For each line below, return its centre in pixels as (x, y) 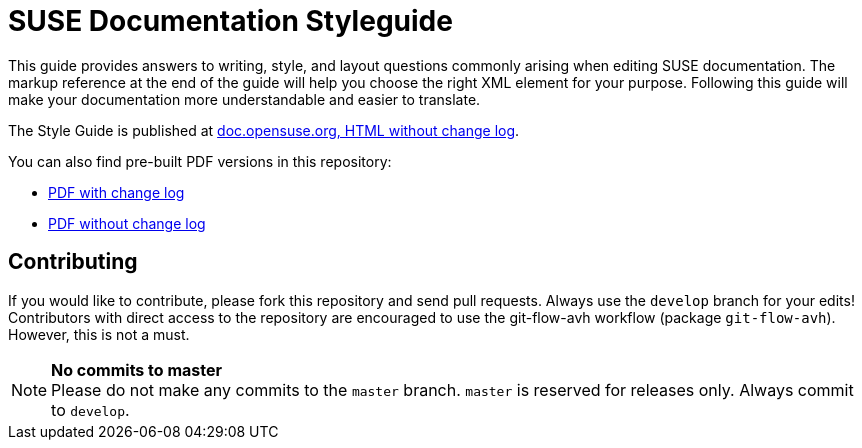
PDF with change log (116, 192)
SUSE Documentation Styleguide (230, 21)
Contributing (73, 262)
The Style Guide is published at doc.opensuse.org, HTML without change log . (264, 130)
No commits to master (137, 369)
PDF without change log (127, 223)
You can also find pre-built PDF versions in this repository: (200, 161)
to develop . (90, 409)
